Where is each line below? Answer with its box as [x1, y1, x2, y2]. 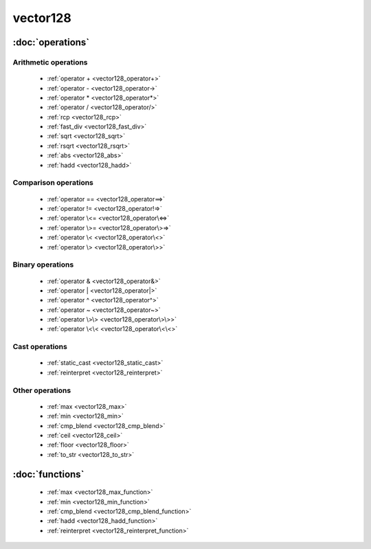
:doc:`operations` [12, 36, 90, 48]
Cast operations [12, 342, 68, 352]
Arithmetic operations [12, 57, 89, 67]
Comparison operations [12, 178, 94, 188]
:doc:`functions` [12, 468, 85, 480]
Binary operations [12, 260, 74, 269]
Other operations [12, 385, 71, 395]
